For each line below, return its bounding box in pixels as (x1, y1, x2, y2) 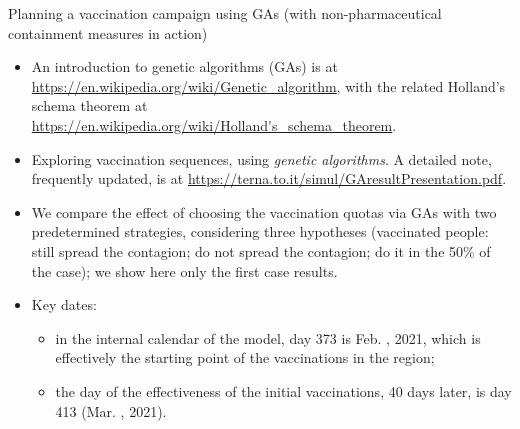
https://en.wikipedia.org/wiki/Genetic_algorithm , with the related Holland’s (31, 75, 506, 96)
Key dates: (31, 294, 97, 315)
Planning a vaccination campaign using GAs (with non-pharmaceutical (8, 3, 442, 23)
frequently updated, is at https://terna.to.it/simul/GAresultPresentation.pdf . (31, 168, 507, 189)
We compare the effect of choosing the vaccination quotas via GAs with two (31, 201, 497, 222)
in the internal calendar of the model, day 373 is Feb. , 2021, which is (55, 327, 481, 348)
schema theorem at (31, 95, 148, 116)
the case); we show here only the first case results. (31, 260, 338, 281)
